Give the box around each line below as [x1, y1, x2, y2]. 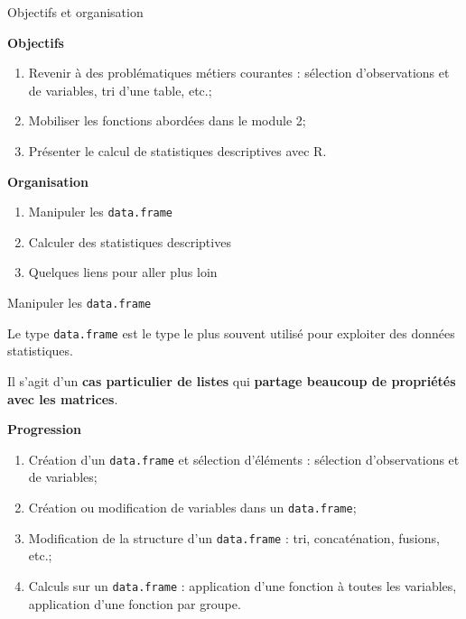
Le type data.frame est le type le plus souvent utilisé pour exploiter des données [7, 323, 455, 342]
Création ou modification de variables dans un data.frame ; [28, 497, 357, 516]
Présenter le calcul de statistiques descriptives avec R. [28, 141, 327, 160]
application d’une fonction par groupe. [28, 594, 241, 613]
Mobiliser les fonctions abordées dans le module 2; [28, 111, 306, 130]
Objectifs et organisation [7, 3, 144, 21]
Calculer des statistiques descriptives [28, 232, 231, 251]
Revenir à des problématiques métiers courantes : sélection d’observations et [28, 63, 450, 82]
